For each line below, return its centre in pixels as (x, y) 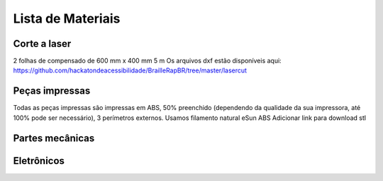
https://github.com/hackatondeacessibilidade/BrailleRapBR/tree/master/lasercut (130, 70)
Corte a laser (42, 44)
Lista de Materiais (67, 18)
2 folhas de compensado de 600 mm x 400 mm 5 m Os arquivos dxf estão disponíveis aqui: (147, 61)
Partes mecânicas (54, 138)
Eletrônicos (39, 161)
